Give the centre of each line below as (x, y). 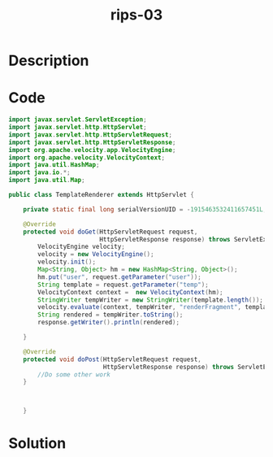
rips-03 (136, 15)
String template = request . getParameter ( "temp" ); (123, 285)
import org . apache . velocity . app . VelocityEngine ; (92, 150)
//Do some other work (74, 374)
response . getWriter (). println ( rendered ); (109, 323)
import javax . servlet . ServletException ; (78, 120)
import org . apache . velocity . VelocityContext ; (87, 157)
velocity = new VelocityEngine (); (96, 255)
